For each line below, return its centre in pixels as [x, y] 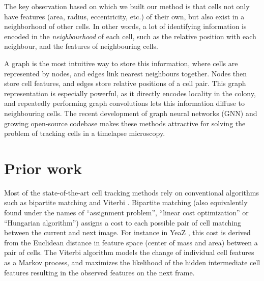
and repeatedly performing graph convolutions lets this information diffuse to [125, 103]
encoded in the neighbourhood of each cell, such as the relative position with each [130, 36]
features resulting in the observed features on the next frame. [99, 272]
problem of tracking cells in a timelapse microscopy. [85, 133]
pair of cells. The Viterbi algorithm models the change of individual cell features [129, 252]
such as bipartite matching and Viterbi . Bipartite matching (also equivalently [126, 202]
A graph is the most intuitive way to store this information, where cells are [121, 63]
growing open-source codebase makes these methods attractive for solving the [125, 123]
